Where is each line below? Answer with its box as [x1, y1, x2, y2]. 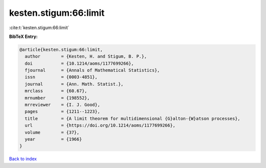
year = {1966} [25, 136, 82, 142]
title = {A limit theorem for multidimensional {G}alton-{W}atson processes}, [25, 116, 241, 121]
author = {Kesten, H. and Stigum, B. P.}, [25, 54, 147, 59]
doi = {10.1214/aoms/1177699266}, [25, 61, 134, 66]
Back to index [9, 156, 37, 162]
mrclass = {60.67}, [25, 88, 87, 94]
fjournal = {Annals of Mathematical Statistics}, [25, 67, 160, 73]
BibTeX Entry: [9, 34, 38, 39]
